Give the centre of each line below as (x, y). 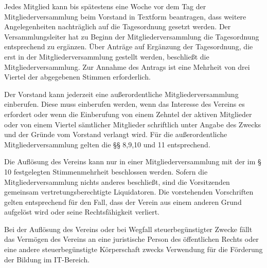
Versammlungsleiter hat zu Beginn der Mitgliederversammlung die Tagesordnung (132, 36)
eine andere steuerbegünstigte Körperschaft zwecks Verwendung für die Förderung (133, 249)
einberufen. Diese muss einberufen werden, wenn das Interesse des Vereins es (124, 104)
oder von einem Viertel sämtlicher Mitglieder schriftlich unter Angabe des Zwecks (133, 124)
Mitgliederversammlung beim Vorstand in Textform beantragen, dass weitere (125, 16)
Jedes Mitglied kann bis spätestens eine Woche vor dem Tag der (105, 6)
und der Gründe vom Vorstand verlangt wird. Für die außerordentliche (116, 134)
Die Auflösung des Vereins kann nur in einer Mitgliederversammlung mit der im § (133, 161)
